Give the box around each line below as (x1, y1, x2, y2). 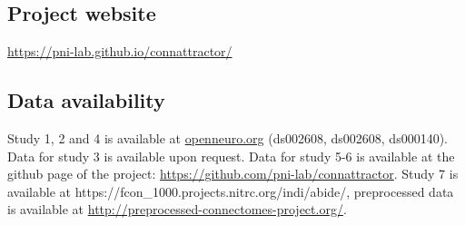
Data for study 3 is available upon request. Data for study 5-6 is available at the (7, 146, 455, 165)
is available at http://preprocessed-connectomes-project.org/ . (7, 200, 347, 219)
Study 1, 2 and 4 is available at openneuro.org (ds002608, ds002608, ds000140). (7, 129, 448, 147)
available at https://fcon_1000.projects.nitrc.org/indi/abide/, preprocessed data (7, 181, 454, 201)
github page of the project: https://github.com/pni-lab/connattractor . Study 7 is (7, 164, 459, 183)
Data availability (7, 86, 165, 114)
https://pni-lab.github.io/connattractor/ (7, 42, 232, 61)
